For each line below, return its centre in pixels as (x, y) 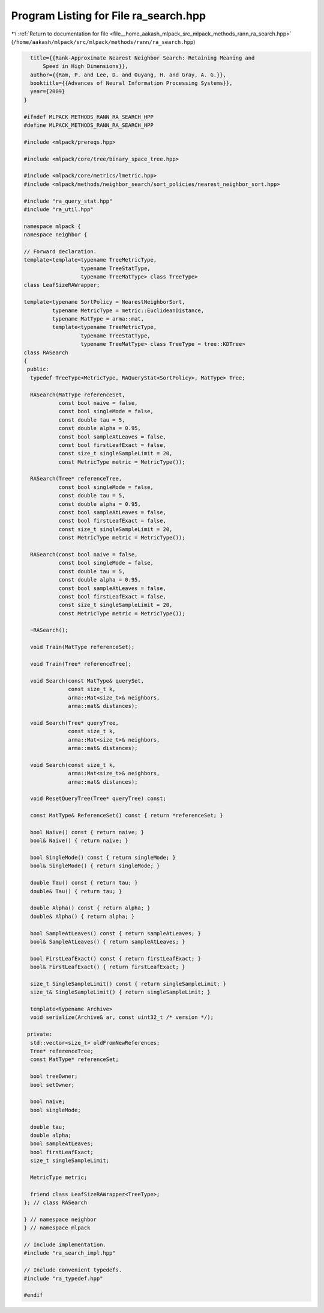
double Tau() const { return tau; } (84, 883)
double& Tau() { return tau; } (76, 891)
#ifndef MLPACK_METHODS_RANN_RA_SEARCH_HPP (89, 117)
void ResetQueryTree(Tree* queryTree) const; (98, 799)
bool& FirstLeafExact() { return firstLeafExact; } (108, 967)
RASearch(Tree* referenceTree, (76, 479)
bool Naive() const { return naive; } (87, 832)
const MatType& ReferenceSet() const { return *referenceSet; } (127, 816)
